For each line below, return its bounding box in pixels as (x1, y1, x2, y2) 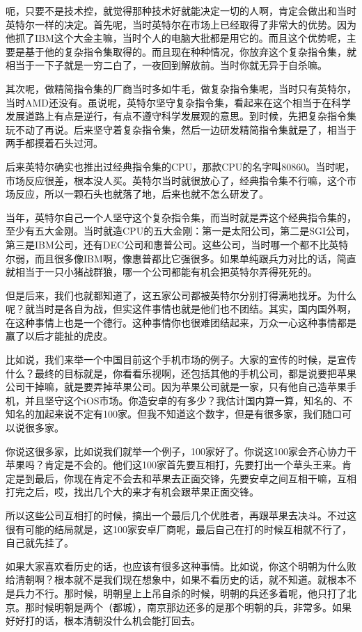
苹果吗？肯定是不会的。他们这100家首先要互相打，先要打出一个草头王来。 (6, 457, 342, 472)
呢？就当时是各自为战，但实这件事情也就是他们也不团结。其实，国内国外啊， (6, 301, 356, 316)
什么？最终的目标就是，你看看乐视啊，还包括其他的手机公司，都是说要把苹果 (6, 365, 356, 380)
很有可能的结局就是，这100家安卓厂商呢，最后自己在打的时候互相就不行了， (6, 521, 352, 536)
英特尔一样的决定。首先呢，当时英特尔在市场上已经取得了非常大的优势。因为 (6, 17, 356, 31)
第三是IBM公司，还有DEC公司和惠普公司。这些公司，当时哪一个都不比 (6, 237, 329, 251)
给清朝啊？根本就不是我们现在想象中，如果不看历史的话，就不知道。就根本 (6, 572, 347, 587)
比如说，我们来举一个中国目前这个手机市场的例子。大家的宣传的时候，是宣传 (6, 352, 356, 367)
